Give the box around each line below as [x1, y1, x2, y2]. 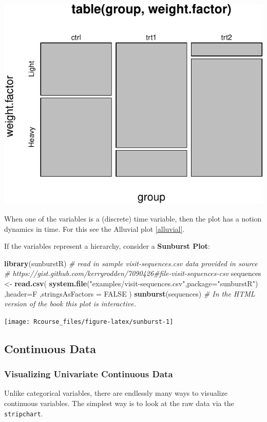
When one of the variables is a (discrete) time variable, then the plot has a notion [4, 213, 262, 224]
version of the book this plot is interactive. [4, 298, 136, 309]
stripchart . [4, 408, 43, 418]
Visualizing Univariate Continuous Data [4, 368, 173, 380]
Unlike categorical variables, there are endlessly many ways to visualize [4, 388, 227, 398]
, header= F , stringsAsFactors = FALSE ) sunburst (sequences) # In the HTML [4, 288, 255, 299]
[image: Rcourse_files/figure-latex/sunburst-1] [4, 318, 174, 325]
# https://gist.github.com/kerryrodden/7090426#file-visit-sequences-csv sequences [4, 268, 261, 279]
